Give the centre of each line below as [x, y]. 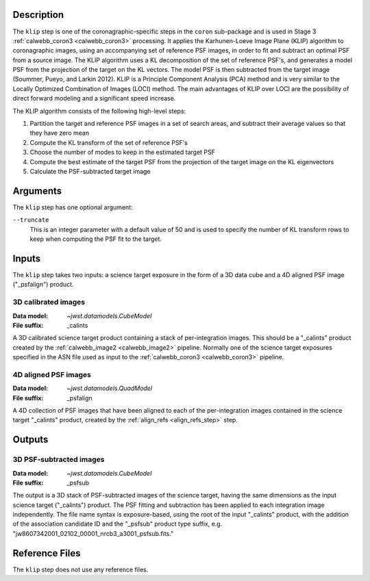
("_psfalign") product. [43, 285]
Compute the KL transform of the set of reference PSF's [109, 142]
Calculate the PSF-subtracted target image [90, 171]
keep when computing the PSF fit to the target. [96, 239]
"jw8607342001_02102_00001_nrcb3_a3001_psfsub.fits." [93, 533]
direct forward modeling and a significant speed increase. [94, 99]
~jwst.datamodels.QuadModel [110, 388]
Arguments [37, 191]
